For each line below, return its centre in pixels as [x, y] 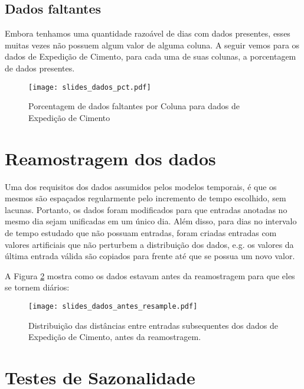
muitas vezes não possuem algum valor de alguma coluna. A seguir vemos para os [152, 45]
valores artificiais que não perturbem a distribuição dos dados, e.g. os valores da [149, 244]
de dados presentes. [40, 68]
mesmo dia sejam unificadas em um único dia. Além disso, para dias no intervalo [151, 221]
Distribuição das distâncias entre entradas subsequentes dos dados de [153, 325]
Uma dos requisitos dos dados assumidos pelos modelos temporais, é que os [141, 186]
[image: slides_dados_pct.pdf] [90, 87]
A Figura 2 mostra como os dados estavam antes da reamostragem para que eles [150, 275]
